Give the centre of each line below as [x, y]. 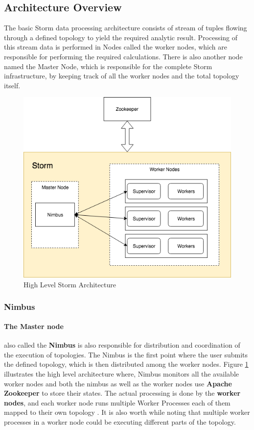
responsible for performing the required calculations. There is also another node [123, 56]
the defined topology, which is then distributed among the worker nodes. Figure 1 [126, 364]
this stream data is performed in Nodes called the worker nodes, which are [115, 47]
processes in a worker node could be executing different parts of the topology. [120, 422]
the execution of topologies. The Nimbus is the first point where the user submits [126, 354]
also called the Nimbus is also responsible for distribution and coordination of [122, 345]
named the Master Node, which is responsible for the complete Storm [108, 66]
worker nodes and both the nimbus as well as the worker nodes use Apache [118, 383]
